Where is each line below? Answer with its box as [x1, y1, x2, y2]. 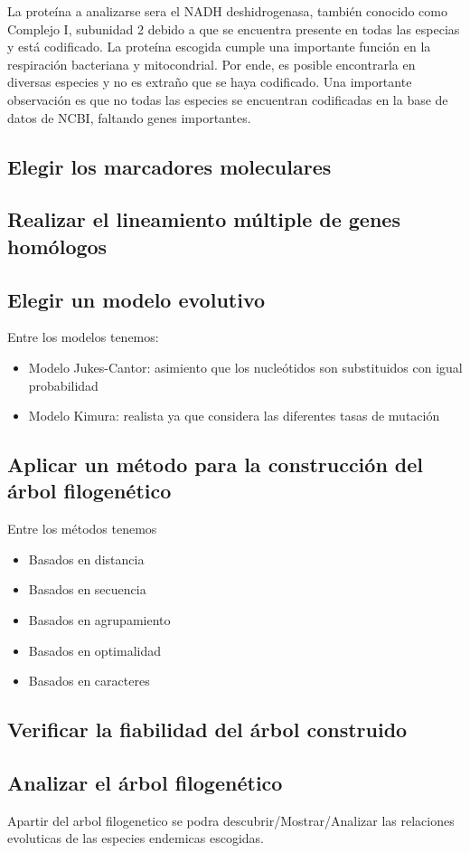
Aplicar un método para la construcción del [7, 450, 424, 479]
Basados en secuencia [28, 580, 146, 599]
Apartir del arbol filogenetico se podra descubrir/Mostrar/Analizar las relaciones [7, 810, 455, 829]
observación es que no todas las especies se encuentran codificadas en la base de [7, 90, 448, 109]
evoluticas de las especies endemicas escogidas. [7, 829, 264, 848]
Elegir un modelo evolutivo [7, 285, 266, 313]
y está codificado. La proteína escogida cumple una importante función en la [7, 37, 431, 56]
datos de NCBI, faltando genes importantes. [7, 108, 251, 127]
